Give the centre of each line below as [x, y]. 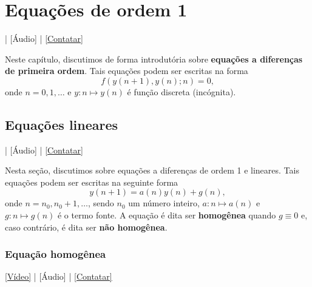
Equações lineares [62, 124]
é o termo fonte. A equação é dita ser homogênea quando [167, 215]
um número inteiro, [164, 203]
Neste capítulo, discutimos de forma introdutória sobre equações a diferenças [154, 59]
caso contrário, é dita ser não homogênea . [86, 227]
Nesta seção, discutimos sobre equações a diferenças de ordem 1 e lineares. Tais [152, 170]
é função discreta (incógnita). [181, 91]
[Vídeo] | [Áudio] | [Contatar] [59, 276]
